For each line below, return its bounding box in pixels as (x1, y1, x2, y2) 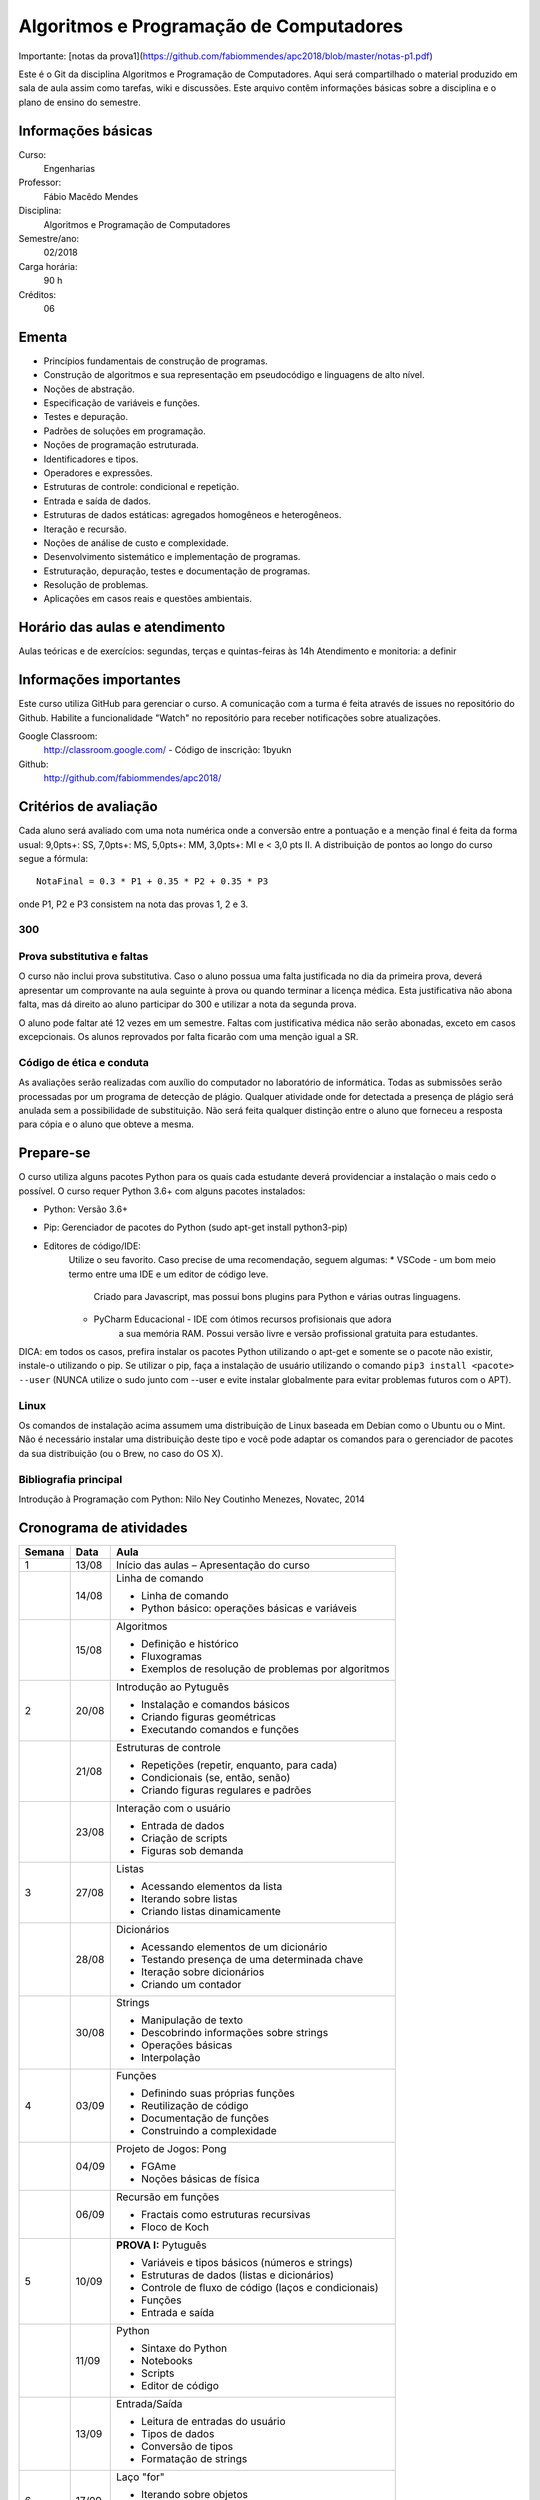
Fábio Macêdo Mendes (43, 190, 139, 202)
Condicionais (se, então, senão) (141, 1770, 291, 1784)
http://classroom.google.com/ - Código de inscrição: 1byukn (43, 744, 292, 756)
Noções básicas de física (141, 2171, 260, 2185)
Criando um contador (141, 1977, 242, 1991)
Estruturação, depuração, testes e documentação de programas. (43, 565, 311, 577)
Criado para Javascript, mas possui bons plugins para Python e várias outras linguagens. (93, 1290, 462, 1302)
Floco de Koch (141, 2220, 210, 2234)
